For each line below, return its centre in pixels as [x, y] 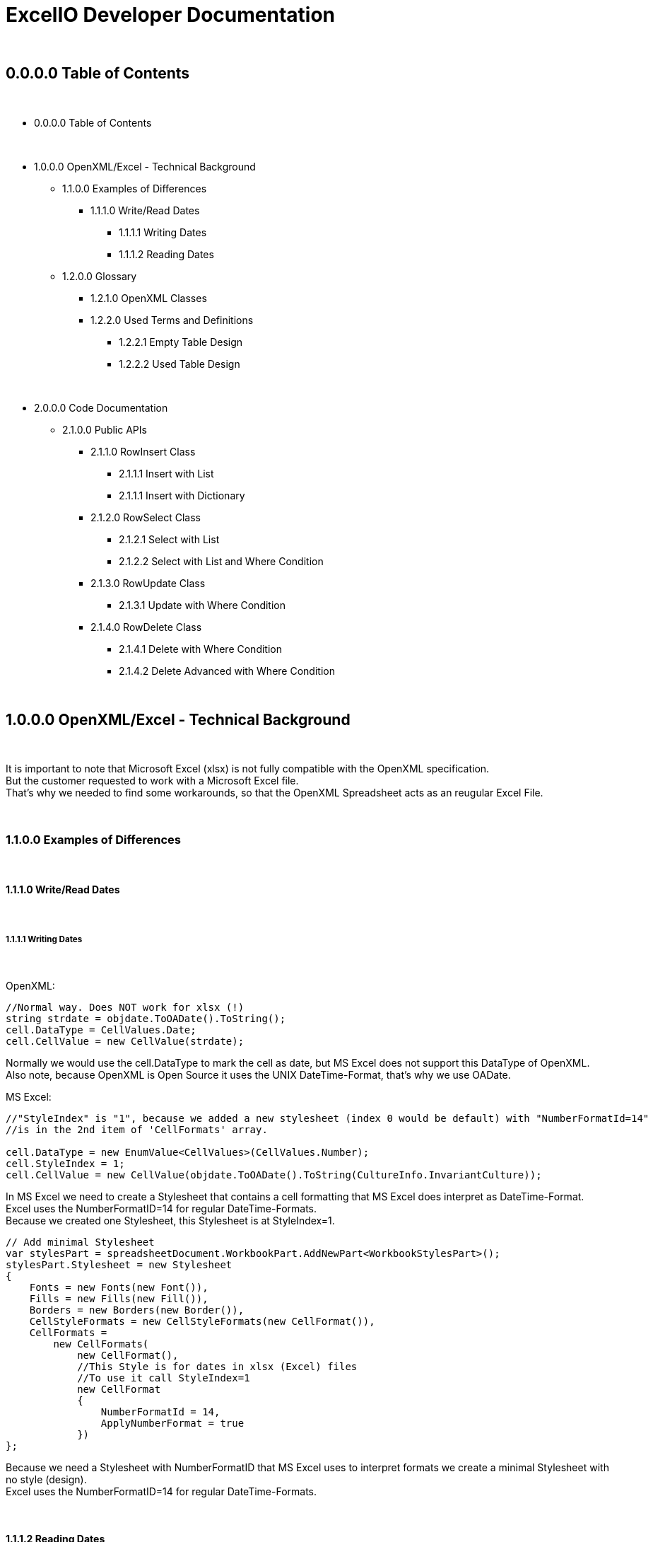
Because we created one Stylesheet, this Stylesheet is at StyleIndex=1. [170, 1221]
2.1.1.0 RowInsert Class [143, 451]
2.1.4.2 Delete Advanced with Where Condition [227, 671]
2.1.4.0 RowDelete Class [146, 627]
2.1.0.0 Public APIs [105, 429]
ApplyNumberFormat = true [172, 1424]
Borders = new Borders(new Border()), [137, 1310]
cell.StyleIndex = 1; [65, 1164]
